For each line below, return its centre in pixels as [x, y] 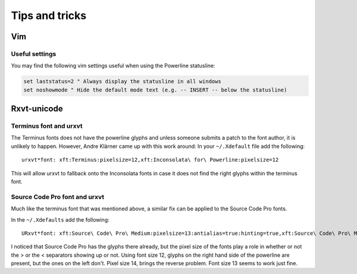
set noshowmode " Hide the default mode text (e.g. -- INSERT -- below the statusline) [155, 90]
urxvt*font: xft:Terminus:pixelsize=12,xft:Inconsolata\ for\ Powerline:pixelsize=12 [150, 160]
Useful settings [34, 53]
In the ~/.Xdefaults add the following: [60, 219]
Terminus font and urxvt [47, 126]
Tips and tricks [48, 15]
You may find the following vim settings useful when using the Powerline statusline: [113, 66]
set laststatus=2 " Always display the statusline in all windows [122, 81]
